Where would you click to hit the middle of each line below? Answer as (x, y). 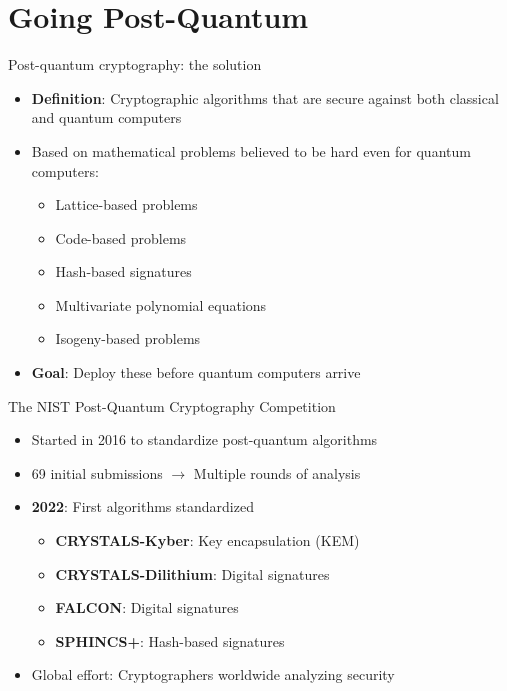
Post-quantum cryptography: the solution (135, 64)
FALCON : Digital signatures (147, 607)
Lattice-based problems (126, 204)
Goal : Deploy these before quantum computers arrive (196, 372)
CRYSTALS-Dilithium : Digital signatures (192, 573)
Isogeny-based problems (128, 338)
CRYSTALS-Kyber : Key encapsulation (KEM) (207, 540)
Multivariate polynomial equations (161, 304)
